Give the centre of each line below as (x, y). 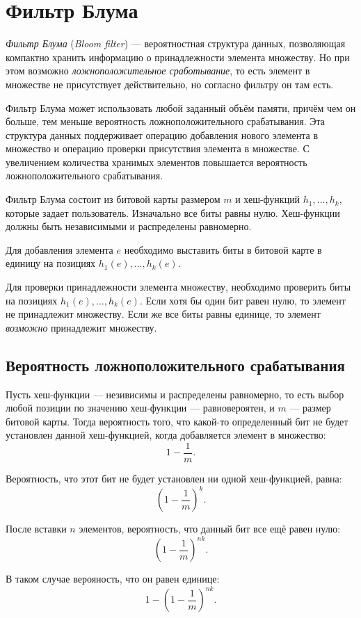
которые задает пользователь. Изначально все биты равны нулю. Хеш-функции (173, 212)
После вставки (36, 529)
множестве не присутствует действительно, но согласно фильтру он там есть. (170, 84)
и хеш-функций (268, 199)
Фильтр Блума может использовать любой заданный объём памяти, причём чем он (181, 107)
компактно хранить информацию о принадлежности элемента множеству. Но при (178, 57)
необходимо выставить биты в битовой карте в (223, 249)
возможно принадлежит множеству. (81, 327)
